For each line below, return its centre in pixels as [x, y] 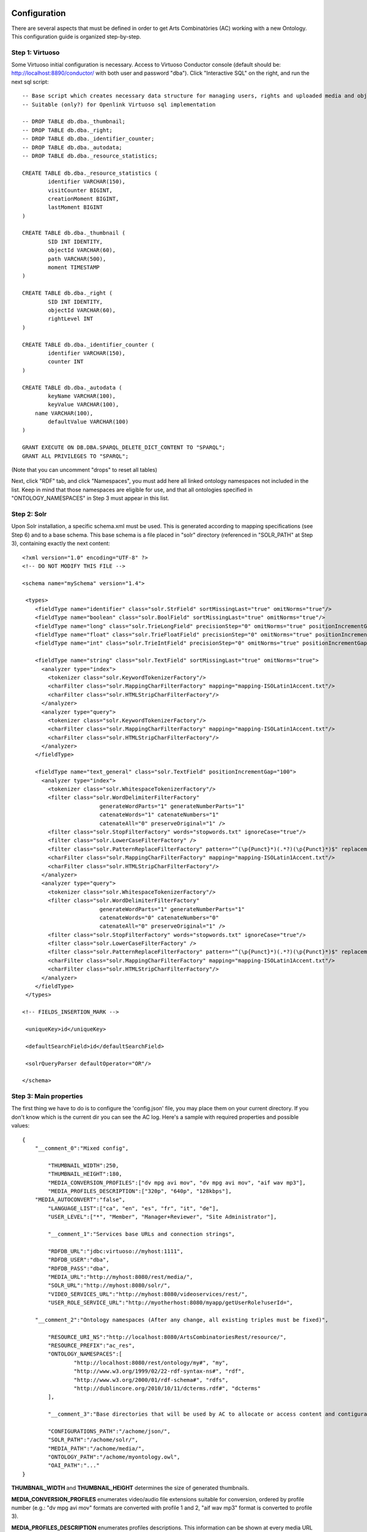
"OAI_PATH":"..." [74, 1466]
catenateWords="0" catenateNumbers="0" [159, 917]
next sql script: [30, 82]
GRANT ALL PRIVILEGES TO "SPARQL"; [76, 456]
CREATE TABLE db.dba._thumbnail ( [74, 233]
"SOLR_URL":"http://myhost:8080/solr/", [109, 1286]
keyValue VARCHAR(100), [83, 405]
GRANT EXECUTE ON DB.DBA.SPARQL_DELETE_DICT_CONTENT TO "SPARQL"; [124, 448]
